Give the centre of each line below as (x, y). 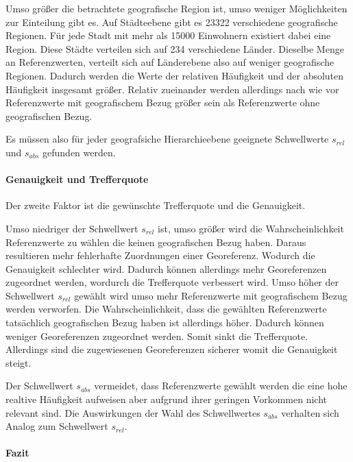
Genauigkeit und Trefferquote (77, 179)
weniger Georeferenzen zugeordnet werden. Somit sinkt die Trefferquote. (157, 336)
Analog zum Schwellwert (57, 426)
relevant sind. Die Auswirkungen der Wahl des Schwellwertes (133, 412)
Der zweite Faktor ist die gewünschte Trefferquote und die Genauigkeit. (156, 205)
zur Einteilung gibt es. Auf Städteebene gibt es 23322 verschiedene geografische (172, 22)
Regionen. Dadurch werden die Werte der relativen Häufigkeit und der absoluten (175, 75)
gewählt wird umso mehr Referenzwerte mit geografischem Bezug (211, 295)
